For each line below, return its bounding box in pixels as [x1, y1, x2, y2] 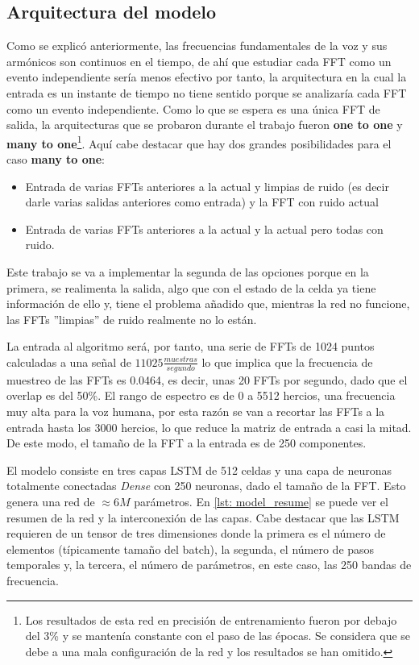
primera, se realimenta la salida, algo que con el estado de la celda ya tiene [6, 279, 376, 296]
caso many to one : [6, 151, 105, 168]
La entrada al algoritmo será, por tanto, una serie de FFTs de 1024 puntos [6, 338, 375, 355]
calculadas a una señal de [6, 353, 131, 370]
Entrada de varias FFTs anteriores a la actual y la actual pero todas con [25, 220, 384, 237]
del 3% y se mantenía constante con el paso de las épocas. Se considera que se [25, 627, 411, 644]
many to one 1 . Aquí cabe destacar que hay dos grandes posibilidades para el [6, 132, 392, 152]
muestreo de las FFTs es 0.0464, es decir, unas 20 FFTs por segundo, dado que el [6, 371, 408, 388]
